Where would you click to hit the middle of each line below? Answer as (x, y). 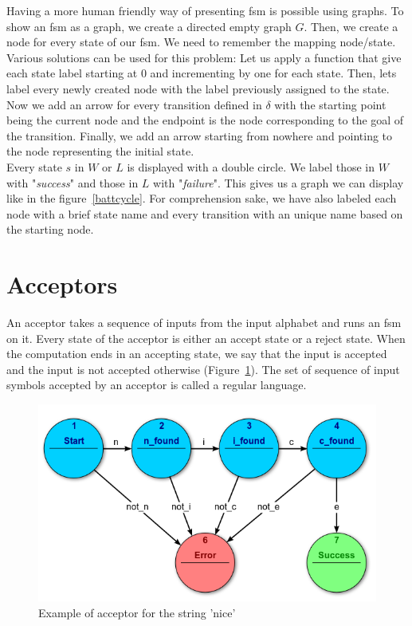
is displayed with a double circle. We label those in (251, 166)
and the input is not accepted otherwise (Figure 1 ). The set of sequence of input (203, 369)
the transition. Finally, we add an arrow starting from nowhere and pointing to (200, 135)
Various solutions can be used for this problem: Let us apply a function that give (204, 57)
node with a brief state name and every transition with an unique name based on (205, 213)
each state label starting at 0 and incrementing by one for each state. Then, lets (202, 73)
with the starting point (330, 104)
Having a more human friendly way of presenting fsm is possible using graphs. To (205, 10)
